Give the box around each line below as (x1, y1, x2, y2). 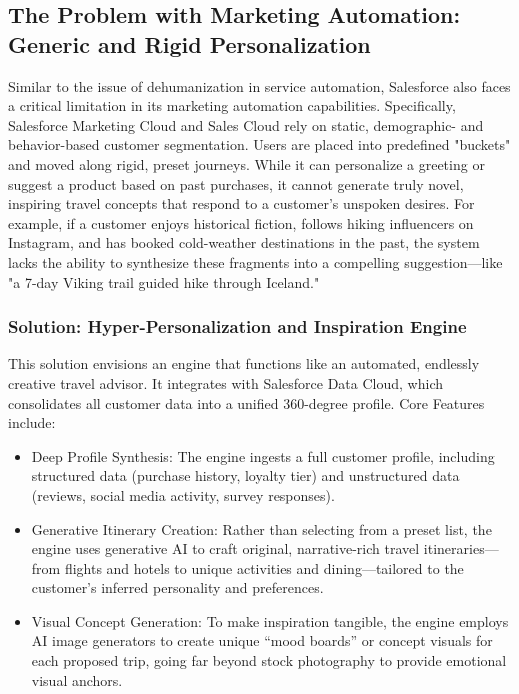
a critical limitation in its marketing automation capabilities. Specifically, (8, 95, 456, 116)
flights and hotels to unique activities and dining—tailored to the (64, 557, 464, 578)
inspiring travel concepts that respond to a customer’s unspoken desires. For (8, 193, 475, 214)
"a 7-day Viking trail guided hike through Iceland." (8, 271, 320, 292)
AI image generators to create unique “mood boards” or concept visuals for (31, 630, 493, 651)
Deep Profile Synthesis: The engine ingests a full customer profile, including (31, 445, 495, 466)
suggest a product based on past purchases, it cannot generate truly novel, (8, 173, 464, 194)
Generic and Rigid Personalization (8, 28, 371, 59)
